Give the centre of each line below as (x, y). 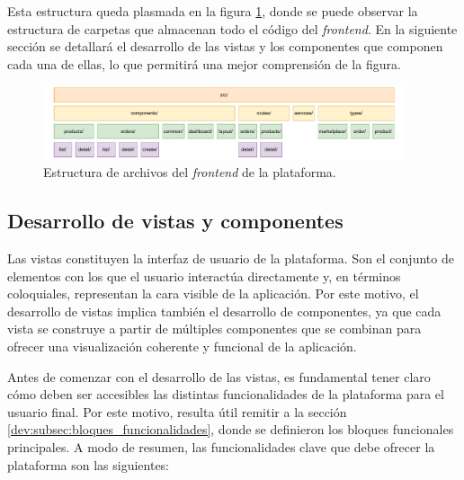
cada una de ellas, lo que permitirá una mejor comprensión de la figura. (204, 63)
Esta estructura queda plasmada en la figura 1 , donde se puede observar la (213, 11)
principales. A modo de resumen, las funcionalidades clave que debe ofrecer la (221, 446)
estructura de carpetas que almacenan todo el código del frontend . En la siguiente (232, 28)
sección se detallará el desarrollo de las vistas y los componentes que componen (225, 46)
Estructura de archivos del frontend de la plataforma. (190, 172)
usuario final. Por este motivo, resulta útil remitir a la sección (177, 411)
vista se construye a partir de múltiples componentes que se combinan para (214, 329)
